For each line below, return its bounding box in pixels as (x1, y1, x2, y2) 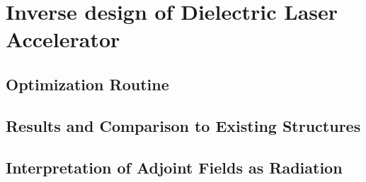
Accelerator (6, 25, 120, 54)
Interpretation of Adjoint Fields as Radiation (6, 156, 343, 178)
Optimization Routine (6, 73, 169, 95)
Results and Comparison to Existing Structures (6, 114, 361, 136)
